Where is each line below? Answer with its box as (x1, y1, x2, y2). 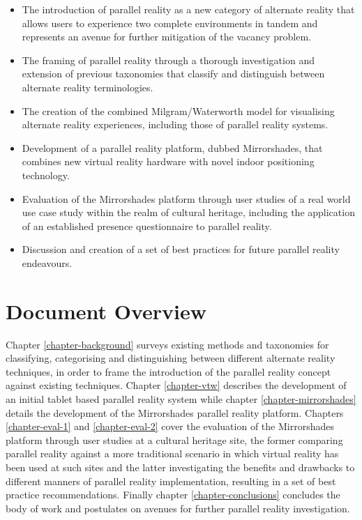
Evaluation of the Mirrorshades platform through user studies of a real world (22, 191, 351, 206)
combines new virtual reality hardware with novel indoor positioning (22, 154, 315, 169)
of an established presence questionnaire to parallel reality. (22, 218, 272, 233)
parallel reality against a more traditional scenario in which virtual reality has (6, 446, 339, 461)
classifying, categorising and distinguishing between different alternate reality (6, 351, 335, 365)
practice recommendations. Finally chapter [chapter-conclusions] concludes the (6, 487, 340, 502)
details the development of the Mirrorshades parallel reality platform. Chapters (6, 405, 344, 420)
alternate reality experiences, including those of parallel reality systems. (22, 117, 329, 132)
